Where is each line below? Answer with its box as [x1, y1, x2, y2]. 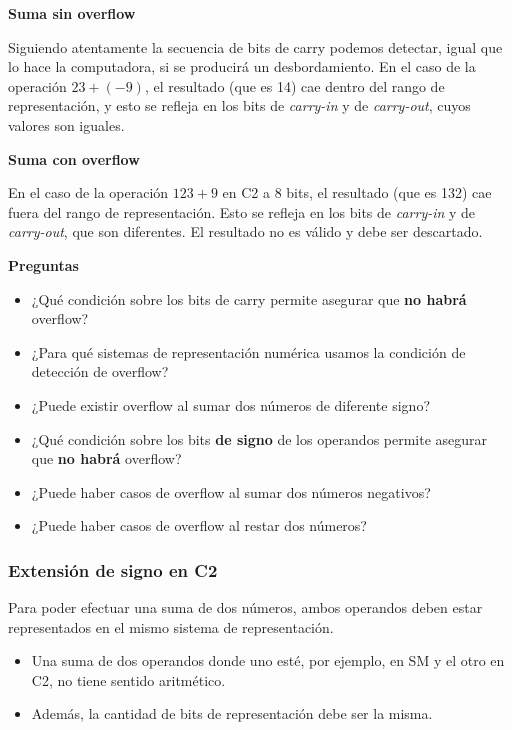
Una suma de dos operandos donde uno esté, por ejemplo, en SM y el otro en [31, 650, 505, 671]
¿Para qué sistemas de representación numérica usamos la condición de [31, 341, 466, 362]
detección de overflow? [31, 361, 169, 382]
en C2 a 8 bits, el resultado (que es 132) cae [222, 182, 492, 203]
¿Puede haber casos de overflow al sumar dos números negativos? [31, 481, 431, 502]
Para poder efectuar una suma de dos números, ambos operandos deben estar [8, 597, 483, 618]
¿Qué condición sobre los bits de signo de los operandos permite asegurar [31, 428, 488, 449]
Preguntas [8, 254, 79, 275]
